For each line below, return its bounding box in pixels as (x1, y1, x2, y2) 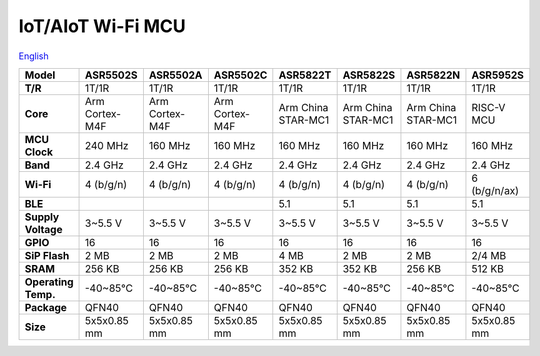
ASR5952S (471, 68, 524, 82)
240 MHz (85, 138, 129, 152)
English (18, 50, 49, 62)
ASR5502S (85, 68, 138, 82)
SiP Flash (24, 248, 70, 262)
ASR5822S (342, 68, 396, 82)
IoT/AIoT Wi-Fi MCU (18, 15, 187, 37)
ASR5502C (213, 68, 268, 82)
